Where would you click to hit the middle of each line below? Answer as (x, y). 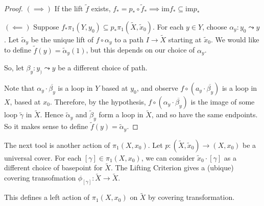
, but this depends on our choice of (140, 50)
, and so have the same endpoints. (205, 114)
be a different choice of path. (103, 68)
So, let (14, 68)
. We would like (235, 40)
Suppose (46, 26)
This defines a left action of (47, 197)
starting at (185, 40)
